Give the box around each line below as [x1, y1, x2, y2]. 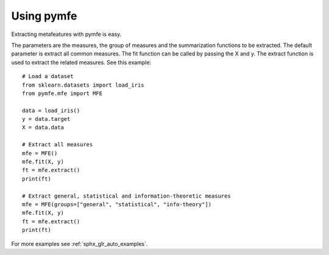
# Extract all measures [22, 141, 93, 148]
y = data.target [22, 116, 71, 123]
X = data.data [22, 124, 64, 131]
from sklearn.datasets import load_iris [22, 81, 144, 88]
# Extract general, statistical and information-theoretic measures [22, 192, 231, 199]
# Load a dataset [22, 73, 74, 80]
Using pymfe [11, 9, 77, 23]
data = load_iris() [22, 107, 80, 114]
